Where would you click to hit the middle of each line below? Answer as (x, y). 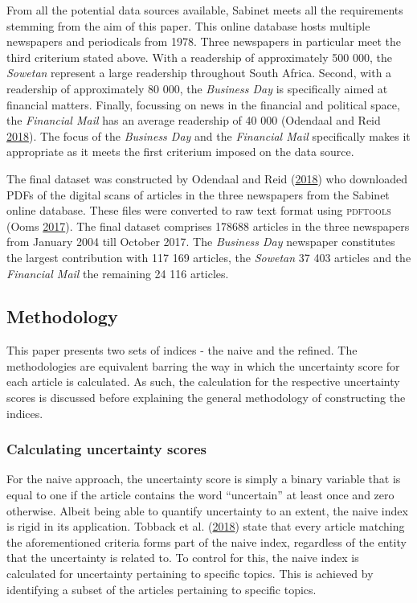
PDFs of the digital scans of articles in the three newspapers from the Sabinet (198, 194)
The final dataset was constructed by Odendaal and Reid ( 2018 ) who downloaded (207, 178)
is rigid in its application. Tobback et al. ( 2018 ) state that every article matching (206, 526)
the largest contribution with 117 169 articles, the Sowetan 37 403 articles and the (209, 257)
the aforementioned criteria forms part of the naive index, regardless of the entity (206, 541)
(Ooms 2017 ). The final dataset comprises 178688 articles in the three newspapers (208, 226)
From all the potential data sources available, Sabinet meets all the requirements (205, 10)
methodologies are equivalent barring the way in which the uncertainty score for (203, 365)
